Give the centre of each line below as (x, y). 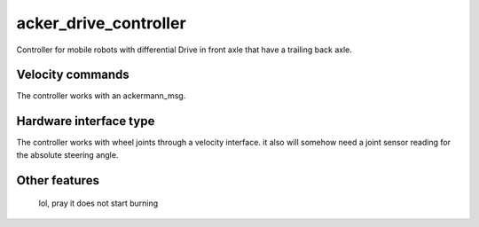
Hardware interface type (86, 121)
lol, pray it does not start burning (98, 203)
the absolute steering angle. (67, 154)
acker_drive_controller (101, 23)
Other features (58, 180)
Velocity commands (73, 75)
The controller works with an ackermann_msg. (101, 96)
